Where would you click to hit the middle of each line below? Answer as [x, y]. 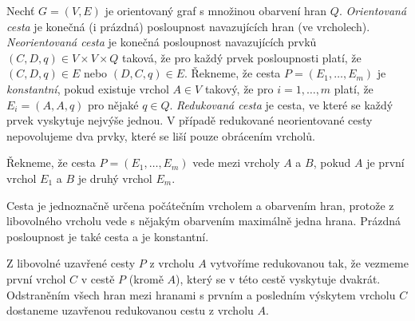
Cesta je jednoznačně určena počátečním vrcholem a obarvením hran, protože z [200, 205]
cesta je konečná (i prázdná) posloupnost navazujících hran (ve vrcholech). [188, 26]
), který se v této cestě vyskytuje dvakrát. [278, 278]
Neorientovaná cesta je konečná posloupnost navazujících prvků [162, 42]
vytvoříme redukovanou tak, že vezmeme [309, 263]
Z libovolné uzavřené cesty [71, 263]
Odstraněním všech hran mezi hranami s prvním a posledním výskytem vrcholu [201, 294]
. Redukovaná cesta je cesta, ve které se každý [281, 104]
